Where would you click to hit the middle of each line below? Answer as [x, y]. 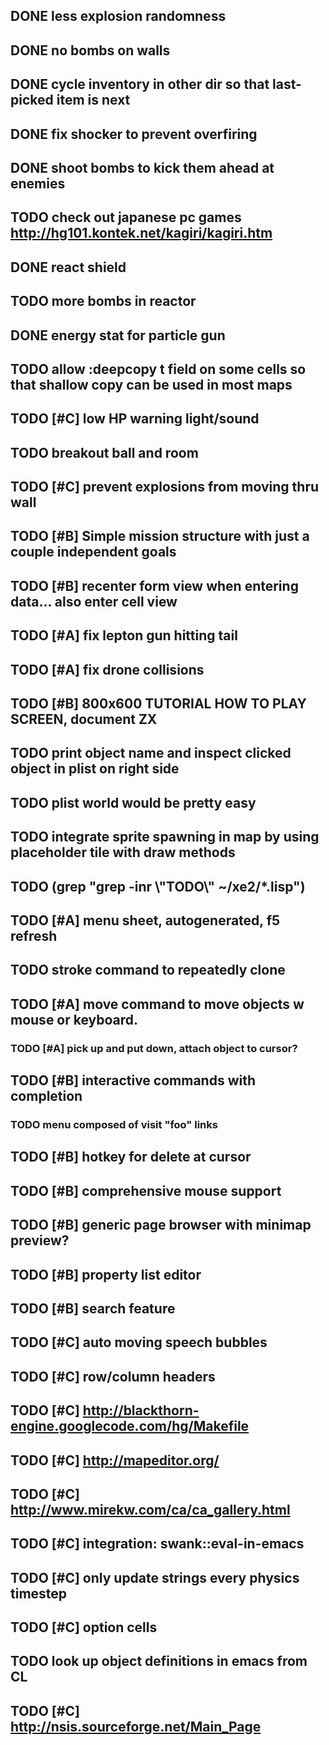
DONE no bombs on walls [90, 50]
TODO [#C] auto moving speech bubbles [139, 1342]
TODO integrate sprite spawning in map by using [165, 837]
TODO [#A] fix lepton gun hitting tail [124, 635]
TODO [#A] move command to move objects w [157, 1004]
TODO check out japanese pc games [126, 217]
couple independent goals [93, 552]
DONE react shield [68, 267]
